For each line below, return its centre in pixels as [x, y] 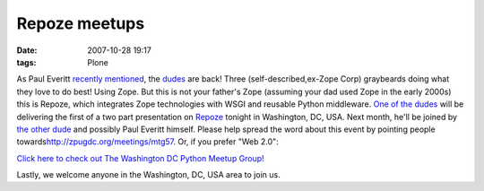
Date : [27, 50]
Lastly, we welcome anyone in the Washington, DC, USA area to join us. [149, 175]
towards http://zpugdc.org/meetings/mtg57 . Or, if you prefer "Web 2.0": [148, 142]
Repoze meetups [81, 23]
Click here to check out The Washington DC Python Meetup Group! [140, 158]
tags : [26, 62]
